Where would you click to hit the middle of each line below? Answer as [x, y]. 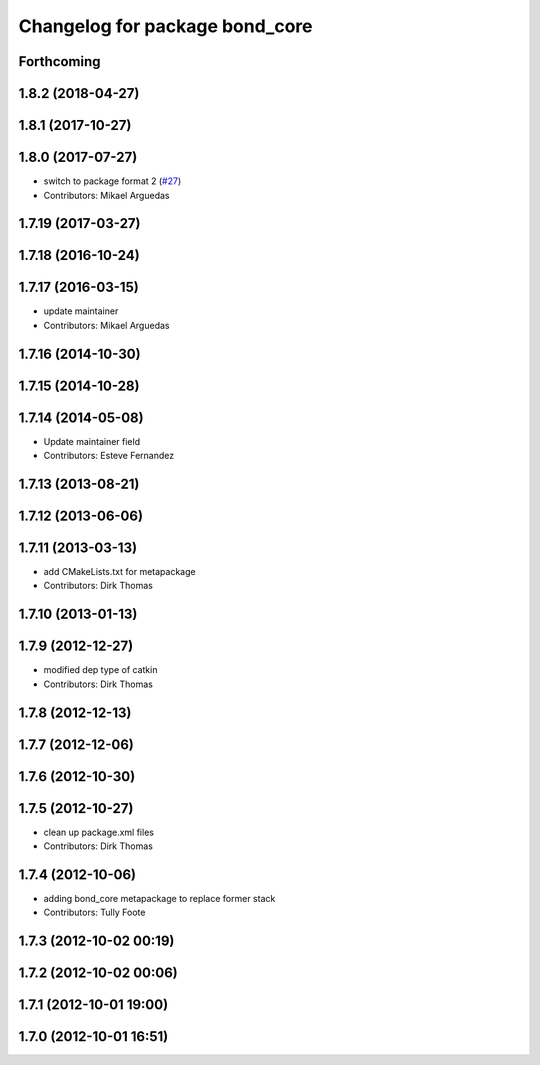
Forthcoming [59, 61]
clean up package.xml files [99, 832]
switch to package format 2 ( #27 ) [112, 181]
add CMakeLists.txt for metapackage [119, 572]
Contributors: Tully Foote [94, 912]
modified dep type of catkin [100, 670]
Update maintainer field [91, 441]
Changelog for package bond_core [165, 26]
